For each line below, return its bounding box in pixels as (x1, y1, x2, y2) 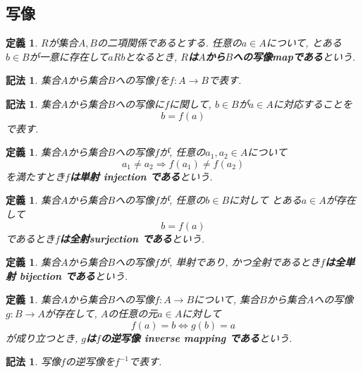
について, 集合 (194, 292, 259, 307)
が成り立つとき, (6, 330, 78, 345)
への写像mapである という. (233, 49, 356, 63)
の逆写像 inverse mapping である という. (100, 330, 293, 345)
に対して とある (229, 192, 302, 207)
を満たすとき (6, 169, 65, 183)
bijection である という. (19, 268, 128, 283)
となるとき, (125, 49, 178, 63)
